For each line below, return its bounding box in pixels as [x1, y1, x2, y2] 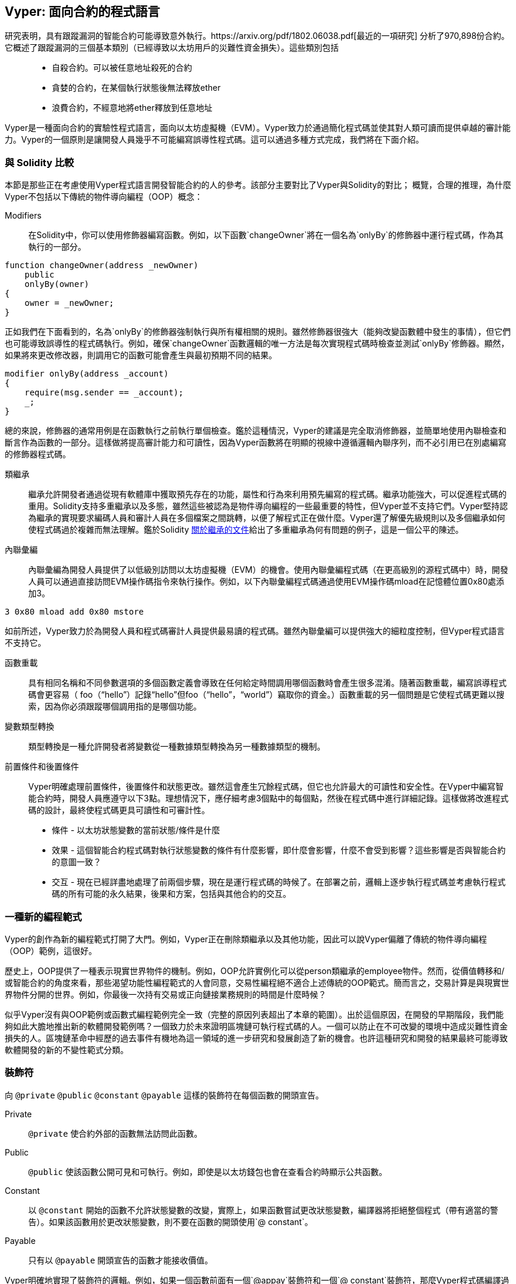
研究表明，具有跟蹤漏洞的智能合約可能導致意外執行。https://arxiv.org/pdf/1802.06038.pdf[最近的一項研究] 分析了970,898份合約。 [5, 31, 510, 41]
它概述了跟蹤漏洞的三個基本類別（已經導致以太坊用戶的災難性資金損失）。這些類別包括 [5, 42, 339, 53]
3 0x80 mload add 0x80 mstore [5, 607, 144, 617]
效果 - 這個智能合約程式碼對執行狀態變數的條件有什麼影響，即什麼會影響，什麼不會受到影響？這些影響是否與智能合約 [52, 845, 506, 856]
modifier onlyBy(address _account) [5, 369, 169, 379]
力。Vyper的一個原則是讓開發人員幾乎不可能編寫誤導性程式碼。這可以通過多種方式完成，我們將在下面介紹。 [5, 134, 424, 145]
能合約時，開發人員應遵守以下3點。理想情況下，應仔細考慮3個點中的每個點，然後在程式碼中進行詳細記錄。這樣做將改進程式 [28, 793, 509, 804]
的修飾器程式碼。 [5, 449, 71, 460]
